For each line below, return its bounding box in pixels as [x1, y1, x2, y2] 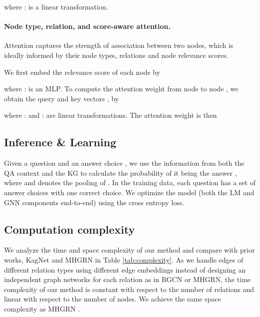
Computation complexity [4, 221, 135, 237]
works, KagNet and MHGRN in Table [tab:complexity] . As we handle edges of [4, 254, 244, 265]
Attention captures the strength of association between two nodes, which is [4, 40, 234, 50]
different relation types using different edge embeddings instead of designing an [4, 264, 246, 275]
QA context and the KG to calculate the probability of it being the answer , [4, 167, 237, 178]
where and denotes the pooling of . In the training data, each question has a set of [4, 177, 256, 188]
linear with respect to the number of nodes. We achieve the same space [4, 294, 221, 304]
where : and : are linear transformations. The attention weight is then [4, 110, 217, 120]
